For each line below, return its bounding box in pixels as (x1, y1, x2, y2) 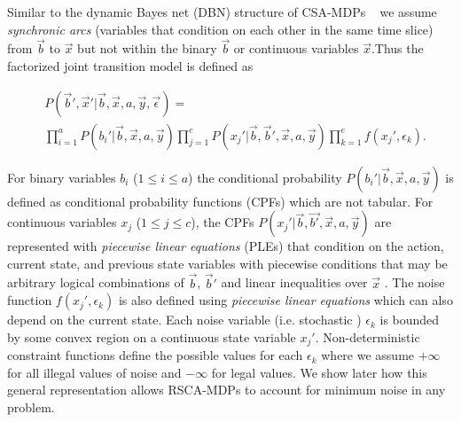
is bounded (379, 310, 440, 329)
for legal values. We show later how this (211, 363, 427, 381)
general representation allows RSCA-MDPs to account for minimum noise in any (7, 380, 446, 399)
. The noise (384, 273, 445, 292)
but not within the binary (77, 39, 217, 58)
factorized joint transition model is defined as (7, 57, 254, 74)
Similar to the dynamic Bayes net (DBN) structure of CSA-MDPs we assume (7, 3, 437, 20)
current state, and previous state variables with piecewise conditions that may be (7, 254, 448, 272)
